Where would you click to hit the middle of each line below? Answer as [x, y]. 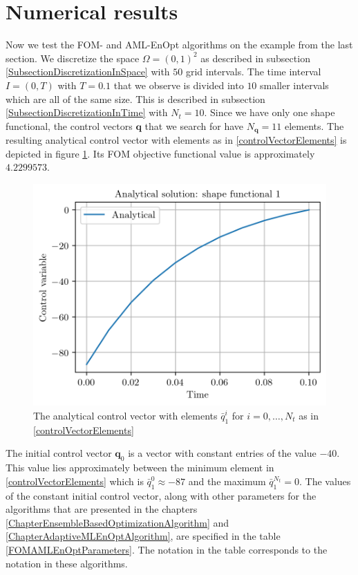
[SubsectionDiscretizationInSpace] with [88, 72]
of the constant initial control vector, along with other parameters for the [161, 495]
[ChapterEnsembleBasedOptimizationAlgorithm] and [117, 522]
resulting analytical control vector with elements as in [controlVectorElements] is [176, 140]
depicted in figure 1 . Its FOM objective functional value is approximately [160, 153]
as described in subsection [255, 58]
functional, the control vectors [69, 125]
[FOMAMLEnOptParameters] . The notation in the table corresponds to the [167, 549]
